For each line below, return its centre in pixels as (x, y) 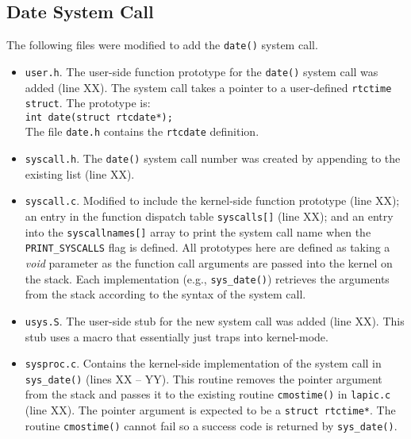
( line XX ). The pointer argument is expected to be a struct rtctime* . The (210, 410)
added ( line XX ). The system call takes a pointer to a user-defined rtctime (208, 87)
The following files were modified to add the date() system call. (162, 45)
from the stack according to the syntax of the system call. (165, 294)
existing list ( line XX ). (80, 173)
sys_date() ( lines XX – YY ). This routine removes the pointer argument (204, 378)
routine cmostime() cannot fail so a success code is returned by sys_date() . (211, 425)
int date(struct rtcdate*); (99, 117)
